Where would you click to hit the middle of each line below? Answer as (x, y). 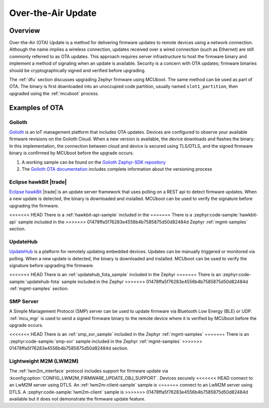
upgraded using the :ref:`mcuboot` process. (54, 93)
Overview (25, 31)
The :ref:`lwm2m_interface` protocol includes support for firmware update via (89, 371)
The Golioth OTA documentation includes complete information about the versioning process (117, 169)
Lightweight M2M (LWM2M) (44, 361)
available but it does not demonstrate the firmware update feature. (77, 399)
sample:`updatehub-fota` (35, 282)
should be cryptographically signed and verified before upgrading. (77, 70)
